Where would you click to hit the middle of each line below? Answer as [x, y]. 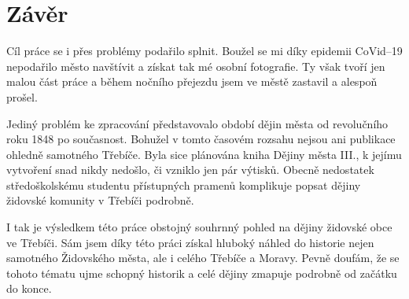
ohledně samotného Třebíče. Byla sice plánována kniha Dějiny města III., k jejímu [204, 154]
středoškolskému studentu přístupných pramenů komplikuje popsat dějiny [184, 185]
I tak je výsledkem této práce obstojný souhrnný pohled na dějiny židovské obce [199, 227]
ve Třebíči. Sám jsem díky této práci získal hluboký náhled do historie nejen [190, 242]
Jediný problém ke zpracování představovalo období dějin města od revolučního [197, 123]
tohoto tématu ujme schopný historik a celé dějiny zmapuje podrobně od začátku [202, 273]
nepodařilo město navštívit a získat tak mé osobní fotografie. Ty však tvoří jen [196, 66]
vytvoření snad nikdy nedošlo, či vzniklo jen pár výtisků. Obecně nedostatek [190, 170]
